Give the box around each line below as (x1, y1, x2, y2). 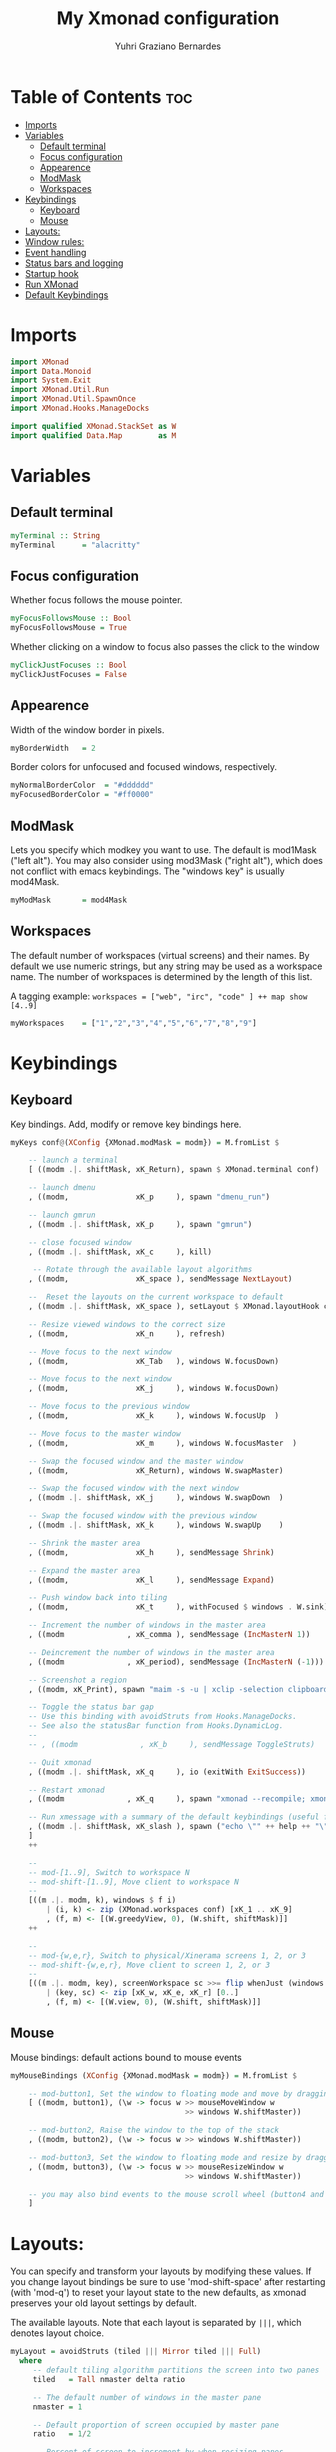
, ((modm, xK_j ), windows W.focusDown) (28, 1383, 280, 1394)
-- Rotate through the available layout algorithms (32, 1265, 253, 1275)
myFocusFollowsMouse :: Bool (10, 613, 132, 624)
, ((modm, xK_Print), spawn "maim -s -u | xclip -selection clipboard (28, 1684, 329, 1694)
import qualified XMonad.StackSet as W (10, 421, 177, 431)
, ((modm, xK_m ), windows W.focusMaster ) (28, 1438, 298, 1448)
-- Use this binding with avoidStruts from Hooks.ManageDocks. (28, 1712, 298, 1722)
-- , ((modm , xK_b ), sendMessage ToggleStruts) (28, 1739, 315, 1749)
